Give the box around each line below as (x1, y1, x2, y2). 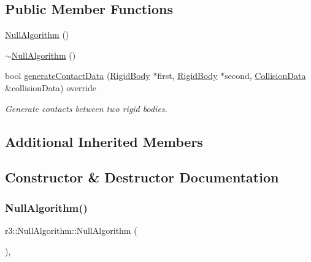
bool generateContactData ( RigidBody (5, 69, 150, 82)
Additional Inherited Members (5, 132, 203, 151)
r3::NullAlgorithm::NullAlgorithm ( (5, 223, 137, 236)
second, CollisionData (225, 69, 306, 82)
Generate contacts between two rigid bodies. (5, 102, 167, 114)
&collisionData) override (5, 81, 96, 94)
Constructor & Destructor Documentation (5, 168, 279, 187)
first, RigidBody (157, 69, 218, 82)
